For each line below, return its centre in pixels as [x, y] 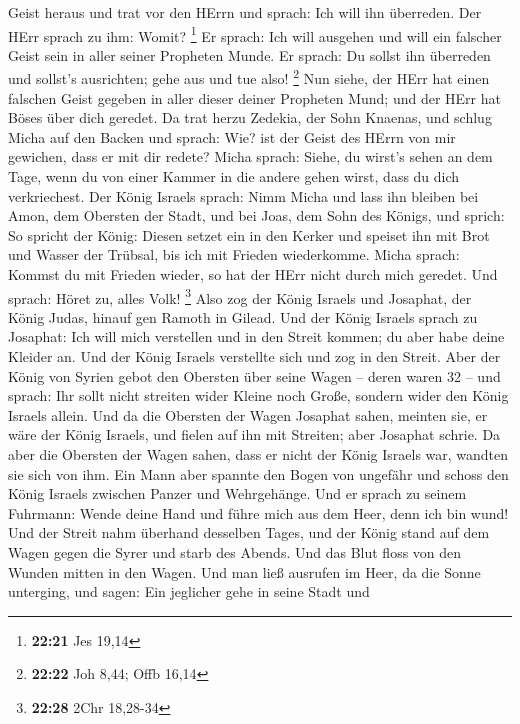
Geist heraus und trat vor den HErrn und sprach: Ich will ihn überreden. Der [245, 12]
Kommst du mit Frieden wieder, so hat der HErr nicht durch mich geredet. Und [253, 274]
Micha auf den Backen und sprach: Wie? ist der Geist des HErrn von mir [232, 136]
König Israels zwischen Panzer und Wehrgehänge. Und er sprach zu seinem [237, 493]
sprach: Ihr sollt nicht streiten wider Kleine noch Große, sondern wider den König [258, 395]
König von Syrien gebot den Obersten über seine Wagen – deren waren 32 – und [254, 375]
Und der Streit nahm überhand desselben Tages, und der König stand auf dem [249, 532]
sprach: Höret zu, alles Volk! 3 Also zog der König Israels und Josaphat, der [240, 296]
